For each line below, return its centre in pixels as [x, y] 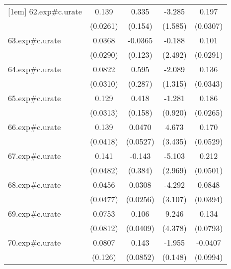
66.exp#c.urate [35, 127]
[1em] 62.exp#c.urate [45, 11]
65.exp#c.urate [35, 98]
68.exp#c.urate [35, 185]
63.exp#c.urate [35, 40]
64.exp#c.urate [35, 69]
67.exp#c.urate [35, 156]
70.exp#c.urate [35, 242]
